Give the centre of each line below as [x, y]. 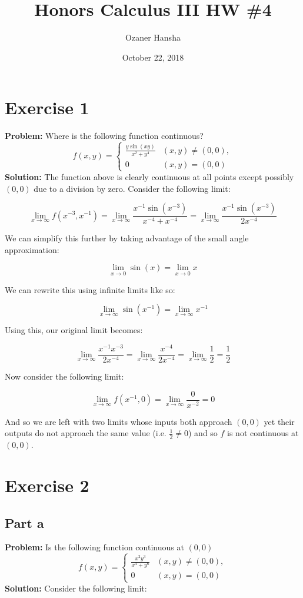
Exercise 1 [47, 107]
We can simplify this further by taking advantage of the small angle [127, 238]
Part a [24, 522]
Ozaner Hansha [153, 37]
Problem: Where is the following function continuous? [104, 136]
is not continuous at [263, 433]
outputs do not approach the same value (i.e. [86, 433]
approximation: [32, 249]
